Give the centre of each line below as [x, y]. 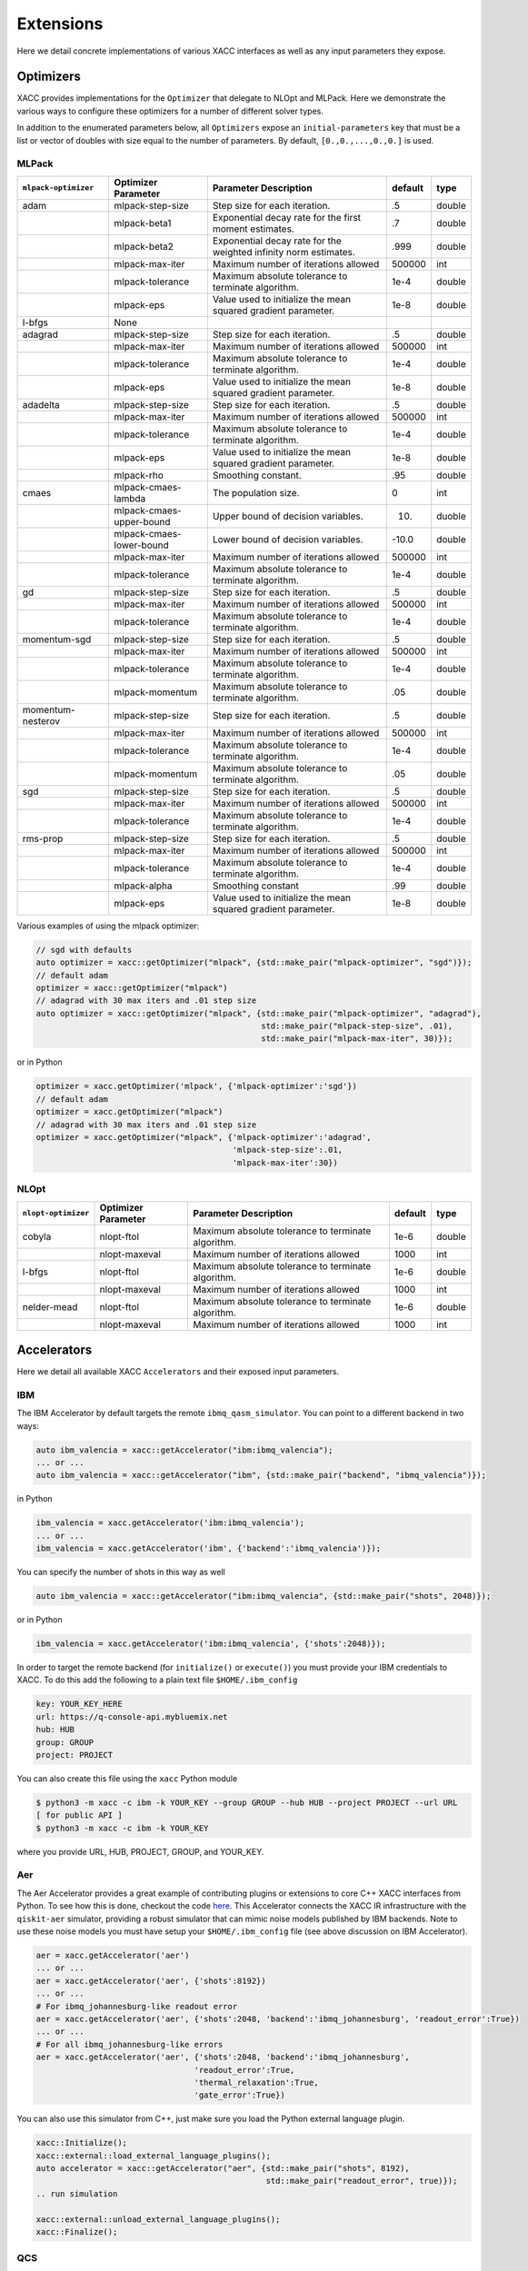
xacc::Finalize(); [77, 2231]
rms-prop [43, 838]
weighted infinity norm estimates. [284, 252]
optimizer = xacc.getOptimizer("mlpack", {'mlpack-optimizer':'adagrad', [204, 1137]
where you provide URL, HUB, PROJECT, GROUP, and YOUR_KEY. [140, 1851]
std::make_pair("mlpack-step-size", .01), [357, 1026]
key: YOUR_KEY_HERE [79, 1704]
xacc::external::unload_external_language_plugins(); [158, 2219]
